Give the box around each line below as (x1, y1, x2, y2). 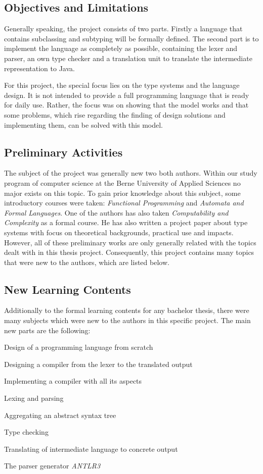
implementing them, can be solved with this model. (4, 119, 163, 130)
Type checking (4, 427, 49, 437)
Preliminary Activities (4, 144, 123, 160)
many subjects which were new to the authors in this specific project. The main (4, 315, 251, 326)
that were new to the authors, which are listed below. (4, 256, 169, 267)
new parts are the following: (4, 325, 91, 335)
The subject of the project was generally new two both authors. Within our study (4, 168, 257, 178)
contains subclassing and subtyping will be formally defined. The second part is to (4, 33, 259, 43)
